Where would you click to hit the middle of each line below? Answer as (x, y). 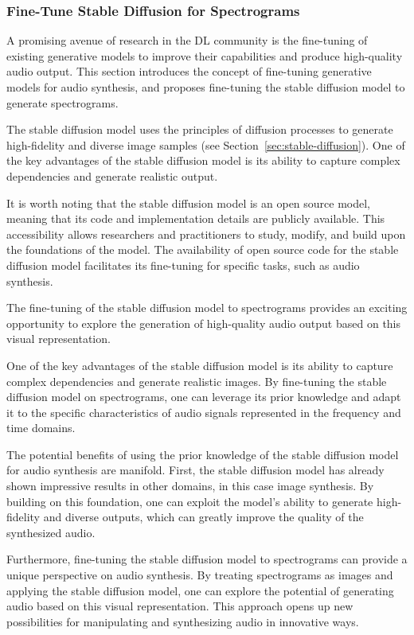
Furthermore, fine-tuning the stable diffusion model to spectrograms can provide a (207, 559)
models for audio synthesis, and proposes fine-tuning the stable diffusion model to (206, 87)
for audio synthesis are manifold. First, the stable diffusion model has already (195, 470)
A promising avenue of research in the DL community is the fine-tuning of (187, 40)
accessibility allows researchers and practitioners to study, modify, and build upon (206, 234)
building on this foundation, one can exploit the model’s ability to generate (190, 501)
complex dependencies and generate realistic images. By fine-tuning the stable (197, 381)
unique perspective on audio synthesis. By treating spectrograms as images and (200, 575)
